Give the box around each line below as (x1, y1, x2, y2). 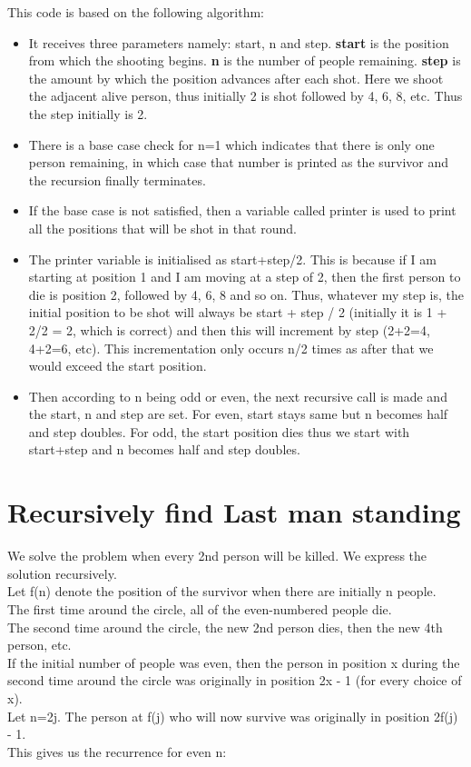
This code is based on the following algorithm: (7, 3, 264, 21)
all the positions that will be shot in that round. (28, 218, 297, 237)
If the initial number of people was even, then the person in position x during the (7, 652, 460, 672)
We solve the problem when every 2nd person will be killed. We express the (7, 546, 427, 565)
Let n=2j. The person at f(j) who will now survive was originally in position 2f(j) (7, 706, 458, 725)
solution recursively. (7, 563, 117, 583)
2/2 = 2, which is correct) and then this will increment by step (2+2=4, (28, 320, 430, 339)
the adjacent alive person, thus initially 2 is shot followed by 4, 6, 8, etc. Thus (28, 86, 463, 105)
